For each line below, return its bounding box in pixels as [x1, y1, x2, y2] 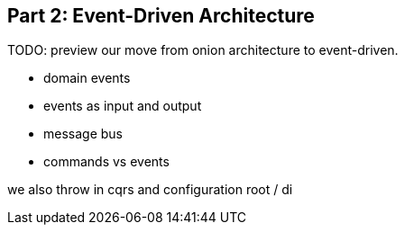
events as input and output [43, 98, 202, 114]
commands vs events [43, 154, 170, 170]
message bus [43, 126, 123, 142]
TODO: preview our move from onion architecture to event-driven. [7, 42, 399, 58]
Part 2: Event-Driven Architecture [7, 4, 315, 27]
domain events [43, 70, 131, 86]
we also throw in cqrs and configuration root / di [7, 182, 293, 198]
